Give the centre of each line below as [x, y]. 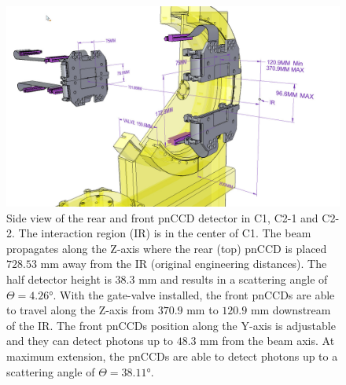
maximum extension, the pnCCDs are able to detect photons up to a [172, 356]
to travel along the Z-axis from [80, 310]
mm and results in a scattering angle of [233, 279]
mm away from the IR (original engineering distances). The [184, 264]
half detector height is [59, 279]
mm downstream [291, 310]
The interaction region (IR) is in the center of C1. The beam [165, 233]
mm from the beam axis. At [267, 341]
